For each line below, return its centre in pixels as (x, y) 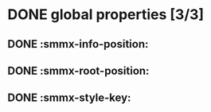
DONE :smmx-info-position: (78, 44)
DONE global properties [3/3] (106, 15)
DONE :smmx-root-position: (78, 70)
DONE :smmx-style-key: (69, 98)
